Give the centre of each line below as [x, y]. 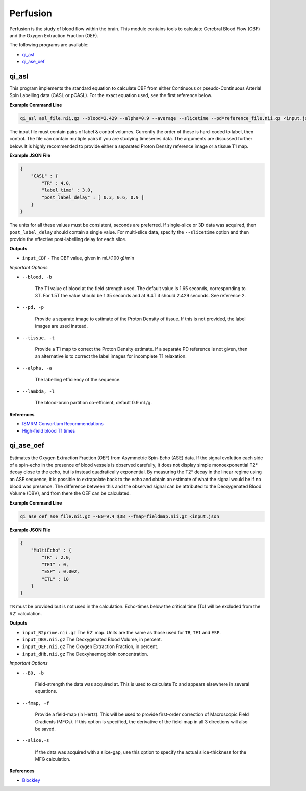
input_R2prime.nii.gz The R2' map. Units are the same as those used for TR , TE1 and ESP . [122, 632]
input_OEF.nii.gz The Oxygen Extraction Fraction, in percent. [90, 646]
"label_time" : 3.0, [67, 190]
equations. [46, 691]
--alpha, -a [37, 368]
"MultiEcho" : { [51, 550]
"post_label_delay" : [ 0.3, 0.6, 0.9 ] [93, 197]
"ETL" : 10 [55, 579]
